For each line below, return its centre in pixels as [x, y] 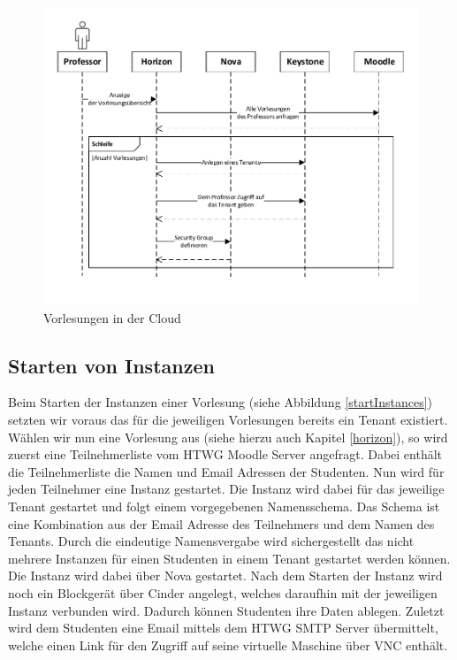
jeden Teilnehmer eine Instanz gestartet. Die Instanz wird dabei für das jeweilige [226, 489]
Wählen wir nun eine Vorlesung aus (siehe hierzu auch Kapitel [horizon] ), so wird [228, 437]
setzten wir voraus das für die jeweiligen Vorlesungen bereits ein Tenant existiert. [228, 420]
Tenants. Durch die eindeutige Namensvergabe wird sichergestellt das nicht [211, 541]
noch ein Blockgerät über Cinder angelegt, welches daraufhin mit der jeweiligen [223, 592]
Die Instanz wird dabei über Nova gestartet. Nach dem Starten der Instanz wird [225, 576]
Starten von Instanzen [111, 365]
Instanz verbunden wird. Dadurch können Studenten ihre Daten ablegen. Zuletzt [226, 610]
